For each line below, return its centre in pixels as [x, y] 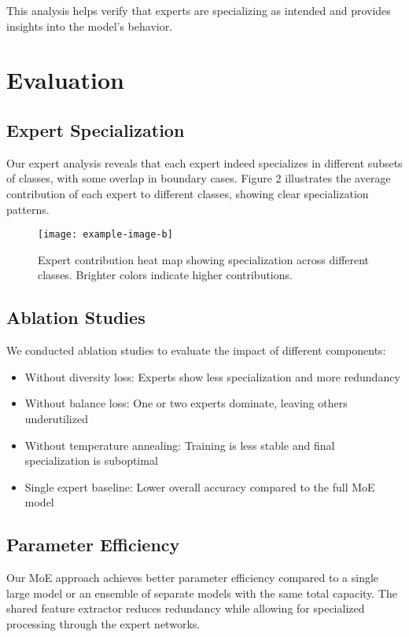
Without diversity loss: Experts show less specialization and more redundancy [212, 376]
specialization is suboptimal [91, 460]
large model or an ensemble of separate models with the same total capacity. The [202, 593]
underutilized [56, 418]
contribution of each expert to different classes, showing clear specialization [188, 193]
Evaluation [65, 80]
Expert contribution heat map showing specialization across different [204, 259]
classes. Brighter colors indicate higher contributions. [165, 275]
